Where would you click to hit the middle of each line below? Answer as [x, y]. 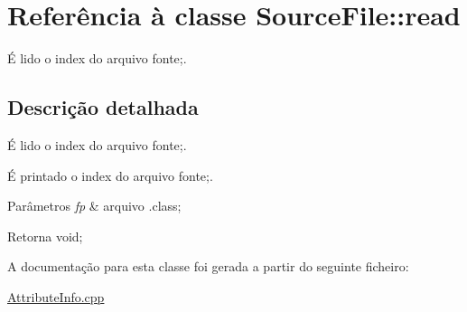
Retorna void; [45, 236]
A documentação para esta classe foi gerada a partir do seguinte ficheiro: [208, 266]
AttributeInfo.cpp [56, 296]
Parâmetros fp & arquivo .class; [94, 206]
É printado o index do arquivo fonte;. [110, 175]
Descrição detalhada [103, 107]
